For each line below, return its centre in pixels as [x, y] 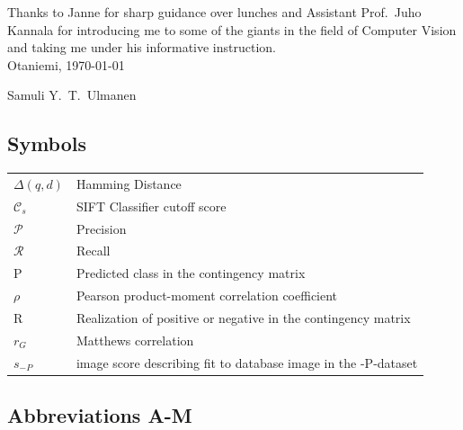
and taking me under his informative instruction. [142, 47]
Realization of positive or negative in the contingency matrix [243, 317]
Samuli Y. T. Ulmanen [72, 95]
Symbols [47, 143]
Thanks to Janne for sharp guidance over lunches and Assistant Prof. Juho [214, 12]
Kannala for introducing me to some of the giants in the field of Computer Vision [232, 29]
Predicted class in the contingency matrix [191, 273]
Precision [101, 228]
